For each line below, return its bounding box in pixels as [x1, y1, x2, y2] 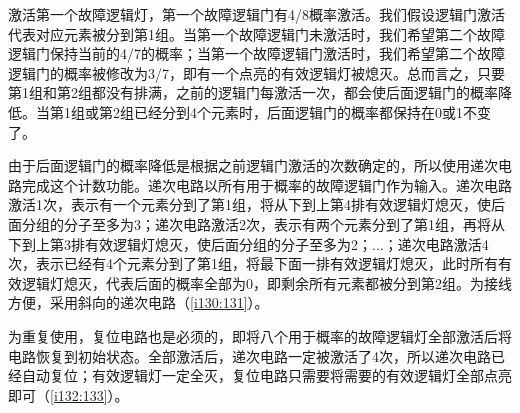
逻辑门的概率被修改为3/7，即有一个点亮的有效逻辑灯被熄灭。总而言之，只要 [8, 62, 505, 83]
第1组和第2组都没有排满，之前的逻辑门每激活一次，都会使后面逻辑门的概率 [8, 82, 498, 103]
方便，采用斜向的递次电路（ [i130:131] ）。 [8, 292, 269, 313]
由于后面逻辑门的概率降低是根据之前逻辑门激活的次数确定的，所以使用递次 [8, 155, 498, 176]
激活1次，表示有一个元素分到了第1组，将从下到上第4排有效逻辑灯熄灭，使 [8, 194, 491, 215]
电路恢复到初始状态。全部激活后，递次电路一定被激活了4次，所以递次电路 [8, 345, 491, 366]
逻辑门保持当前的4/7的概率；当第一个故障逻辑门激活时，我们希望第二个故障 [8, 43, 505, 64]
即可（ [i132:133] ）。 [8, 384, 129, 405]
